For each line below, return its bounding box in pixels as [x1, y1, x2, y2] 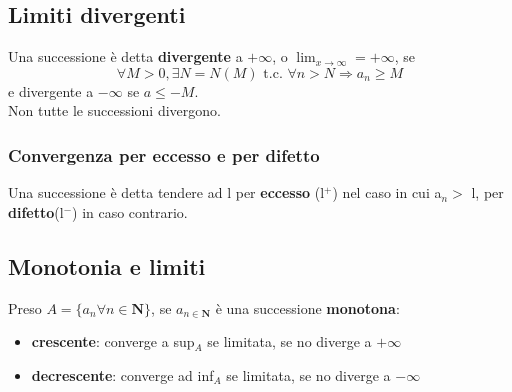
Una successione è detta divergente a [8, 46, 243, 67]
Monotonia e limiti [8, 250, 206, 281]
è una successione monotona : [215, 297, 400, 318]
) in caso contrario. [72, 201, 188, 222]
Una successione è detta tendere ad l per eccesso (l [8, 182, 325, 203]
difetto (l [8, 201, 64, 222]
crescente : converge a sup [31, 331, 195, 352]
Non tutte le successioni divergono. [8, 100, 221, 121]
